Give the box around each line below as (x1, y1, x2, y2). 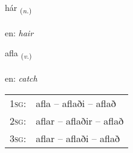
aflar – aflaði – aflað (36, 131, 120, 145)
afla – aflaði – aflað (36, 96, 116, 110)
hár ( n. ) (5, 1, 32, 15)
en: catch (5, 72, 37, 85)
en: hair (5, 26, 34, 39)
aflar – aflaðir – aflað (36, 113, 124, 128)
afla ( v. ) (5, 47, 32, 61)
